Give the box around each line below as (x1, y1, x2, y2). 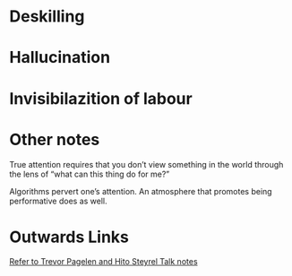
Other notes (9, 129, 100, 150)
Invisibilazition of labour (9, 88, 193, 108)
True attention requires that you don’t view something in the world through (9, 159, 284, 169)
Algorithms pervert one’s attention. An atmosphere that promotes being (9, 185, 272, 196)
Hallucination (9, 47, 110, 68)
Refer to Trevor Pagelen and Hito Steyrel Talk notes (9, 256, 199, 267)
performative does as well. (9, 195, 107, 206)
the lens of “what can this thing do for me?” (9, 168, 170, 179)
